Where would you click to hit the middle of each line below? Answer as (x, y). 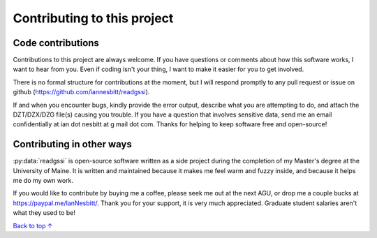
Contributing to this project (93, 18)
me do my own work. (43, 181)
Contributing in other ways (73, 144)
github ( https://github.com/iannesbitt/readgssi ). (81, 92)
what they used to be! (44, 213)
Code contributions (56, 43)
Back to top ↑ (33, 225)
